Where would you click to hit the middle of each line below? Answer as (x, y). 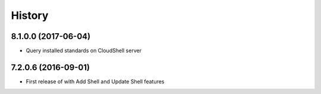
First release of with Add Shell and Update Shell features (95, 81)
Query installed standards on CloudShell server (84, 51)
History (30, 15)
